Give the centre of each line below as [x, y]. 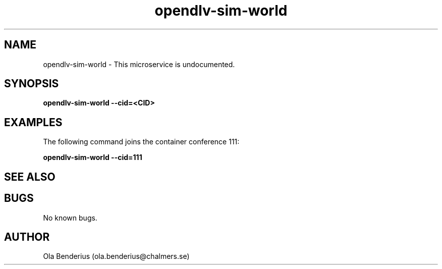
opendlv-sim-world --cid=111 [93, 157]
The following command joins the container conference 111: [141, 142]
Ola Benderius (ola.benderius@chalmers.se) [116, 256]
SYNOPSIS [32, 84]
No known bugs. [70, 218]
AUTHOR [27, 237]
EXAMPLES [33, 122]
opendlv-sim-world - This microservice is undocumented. [139, 64]
